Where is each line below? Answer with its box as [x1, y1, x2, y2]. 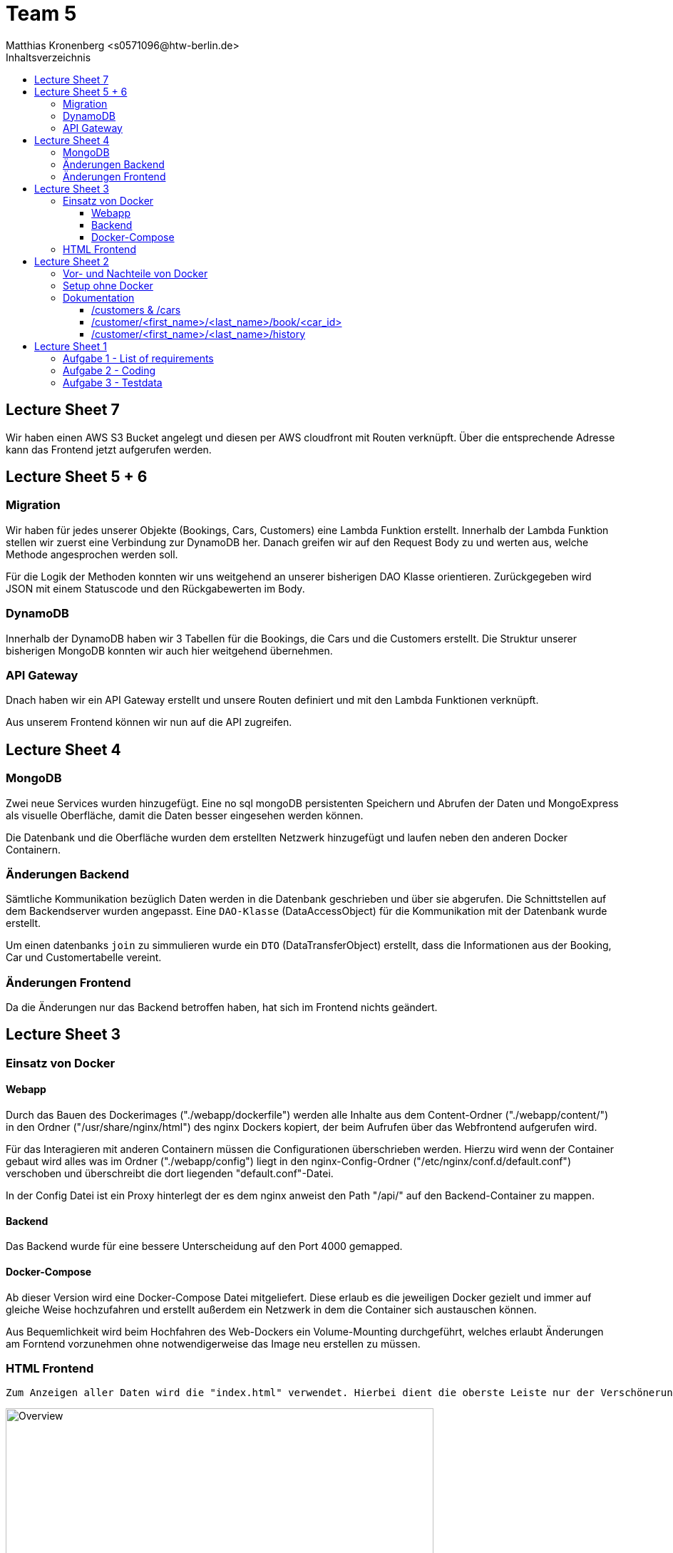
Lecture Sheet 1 [34, 339, 107, 352]
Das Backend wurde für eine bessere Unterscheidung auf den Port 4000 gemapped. [6, 1240, 403, 1253]
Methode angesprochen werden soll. [6, 548, 178, 560]
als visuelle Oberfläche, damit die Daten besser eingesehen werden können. [6, 809, 364, 821]
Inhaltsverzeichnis [6, 51, 91, 63]
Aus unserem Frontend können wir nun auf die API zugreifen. [6, 716, 292, 729]
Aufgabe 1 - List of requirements [63, 352, 214, 364]
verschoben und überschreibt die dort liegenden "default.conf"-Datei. [6, 1167, 334, 1180]
